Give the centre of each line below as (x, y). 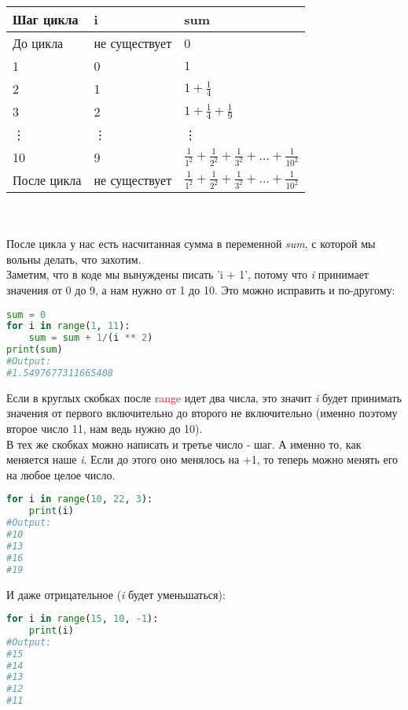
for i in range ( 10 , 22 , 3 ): (80, 499)
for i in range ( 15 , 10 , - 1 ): (83, 619)
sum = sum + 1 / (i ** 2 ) (91, 338)
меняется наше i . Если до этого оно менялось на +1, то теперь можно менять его (202, 459)
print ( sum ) (35, 350)
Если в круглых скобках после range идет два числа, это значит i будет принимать (204, 397)
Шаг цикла (46, 19)
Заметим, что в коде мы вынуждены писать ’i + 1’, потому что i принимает (187, 274)
